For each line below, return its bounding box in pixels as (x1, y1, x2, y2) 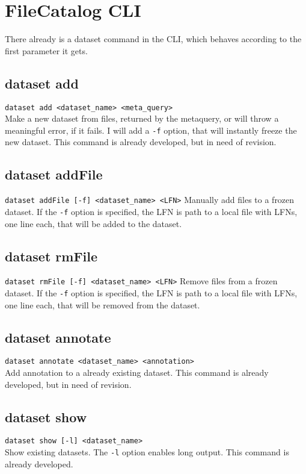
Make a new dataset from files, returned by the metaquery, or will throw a (5, 112, 279, 125)
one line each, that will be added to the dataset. (5, 217, 182, 229)
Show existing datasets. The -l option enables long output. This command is (5, 446, 289, 458)
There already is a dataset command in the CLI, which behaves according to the (5, 33, 302, 45)
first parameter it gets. (5, 44, 88, 57)
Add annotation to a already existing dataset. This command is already (5, 366, 269, 379)
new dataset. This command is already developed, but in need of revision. (5, 136, 277, 148)
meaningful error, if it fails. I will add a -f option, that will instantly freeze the (5, 123, 297, 136)
